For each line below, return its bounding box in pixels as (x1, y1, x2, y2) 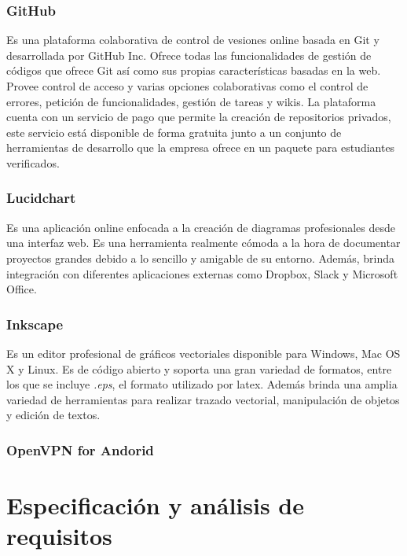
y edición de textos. (6, 407, 101, 423)
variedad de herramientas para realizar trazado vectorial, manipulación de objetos (6, 391, 400, 407)
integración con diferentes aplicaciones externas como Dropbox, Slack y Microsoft (6, 265, 398, 282)
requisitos (6, 520, 112, 552)
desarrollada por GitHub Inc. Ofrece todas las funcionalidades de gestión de (6, 46, 372, 63)
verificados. (6, 154, 60, 171)
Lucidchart (6, 188, 76, 208)
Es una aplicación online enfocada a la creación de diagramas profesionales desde (6, 219, 395, 235)
